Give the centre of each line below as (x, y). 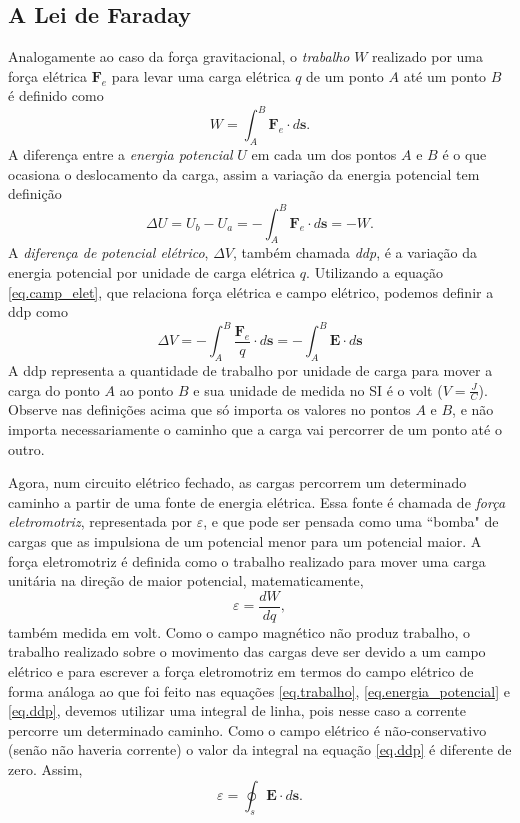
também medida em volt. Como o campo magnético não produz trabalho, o (239, 631)
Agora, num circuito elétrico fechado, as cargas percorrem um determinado (237, 482)
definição (35, 193)
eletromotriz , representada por (100, 521)
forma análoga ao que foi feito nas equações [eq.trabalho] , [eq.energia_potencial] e (259, 690)
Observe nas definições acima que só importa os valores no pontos (209, 409)
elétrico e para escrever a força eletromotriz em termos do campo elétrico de (241, 671)
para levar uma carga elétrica (201, 75)
